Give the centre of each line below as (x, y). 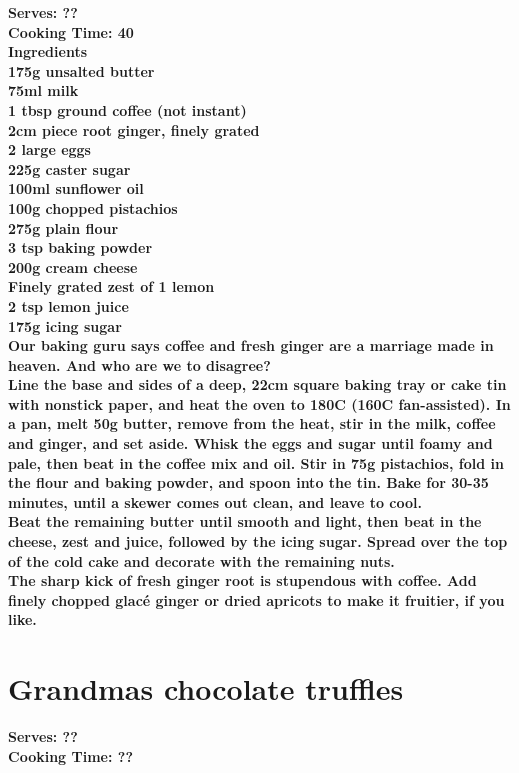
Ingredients (48, 51)
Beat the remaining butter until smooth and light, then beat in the (245, 521)
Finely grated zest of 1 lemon (111, 286)
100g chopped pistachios (93, 207)
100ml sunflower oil (76, 188)
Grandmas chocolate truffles (206, 688)
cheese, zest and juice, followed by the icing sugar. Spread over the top (258, 541)
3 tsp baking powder (80, 247)
